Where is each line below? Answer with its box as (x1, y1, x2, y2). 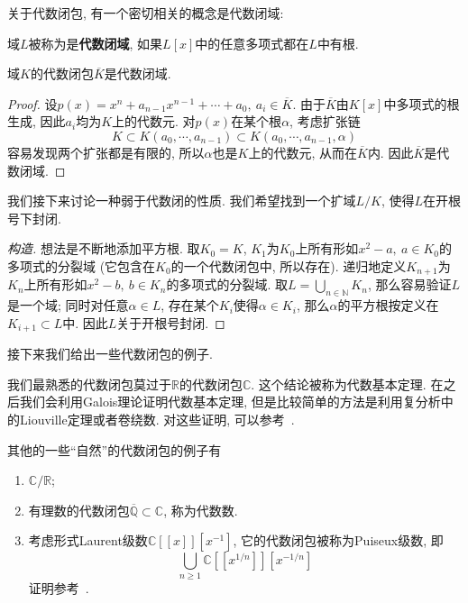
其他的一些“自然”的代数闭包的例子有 (7, 440, 222, 459)
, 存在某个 (161, 296, 219, 315)
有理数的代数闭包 (28, 500, 130, 519)
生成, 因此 (7, 112, 66, 131)
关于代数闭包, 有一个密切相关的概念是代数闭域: (7, 4, 284, 22)
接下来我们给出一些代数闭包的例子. (7, 344, 213, 363)
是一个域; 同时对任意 (7, 296, 129, 315)
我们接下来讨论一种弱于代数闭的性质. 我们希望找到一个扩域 (7, 191, 356, 210)
